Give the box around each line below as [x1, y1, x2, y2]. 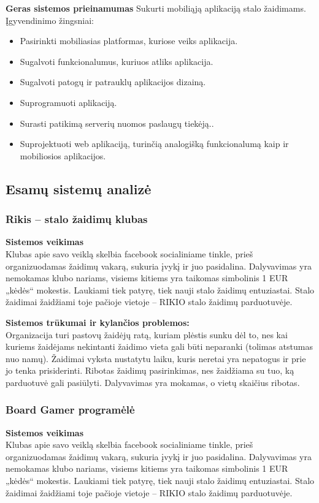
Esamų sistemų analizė [6, 179, 152, 198]
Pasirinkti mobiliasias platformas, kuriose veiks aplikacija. [20, 34, 238, 47]
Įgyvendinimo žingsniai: [6, 13, 94, 26]
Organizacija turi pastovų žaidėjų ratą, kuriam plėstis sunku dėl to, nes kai [6, 328, 288, 341]
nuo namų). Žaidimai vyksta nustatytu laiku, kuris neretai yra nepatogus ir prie [6, 352, 306, 365]
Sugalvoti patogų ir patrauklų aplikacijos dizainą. [20, 75, 206, 88]
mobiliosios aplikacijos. [20, 149, 106, 162]
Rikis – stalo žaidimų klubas [6, 211, 148, 227]
